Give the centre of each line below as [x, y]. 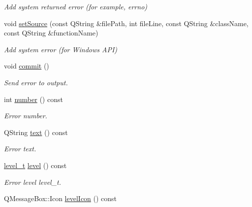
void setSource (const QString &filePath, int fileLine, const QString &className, [126, 23]
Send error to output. [36, 82]
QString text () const [36, 132]
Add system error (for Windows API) [61, 49]
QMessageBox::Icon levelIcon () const [61, 198]
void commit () [27, 66]
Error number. [26, 116]
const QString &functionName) [51, 33]
